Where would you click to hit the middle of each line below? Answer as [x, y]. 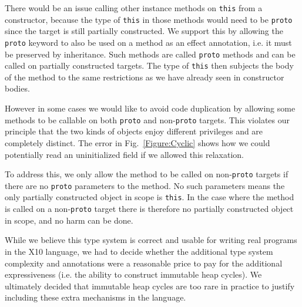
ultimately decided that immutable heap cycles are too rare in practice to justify [150, 286]
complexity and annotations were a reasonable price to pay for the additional [144, 263]
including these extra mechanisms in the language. [95, 297]
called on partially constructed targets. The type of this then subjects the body [149, 65]
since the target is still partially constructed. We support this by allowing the [144, 31]
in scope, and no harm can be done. [69, 220]
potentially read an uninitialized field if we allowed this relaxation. [124, 154]
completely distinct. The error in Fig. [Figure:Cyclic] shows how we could [137, 142]
